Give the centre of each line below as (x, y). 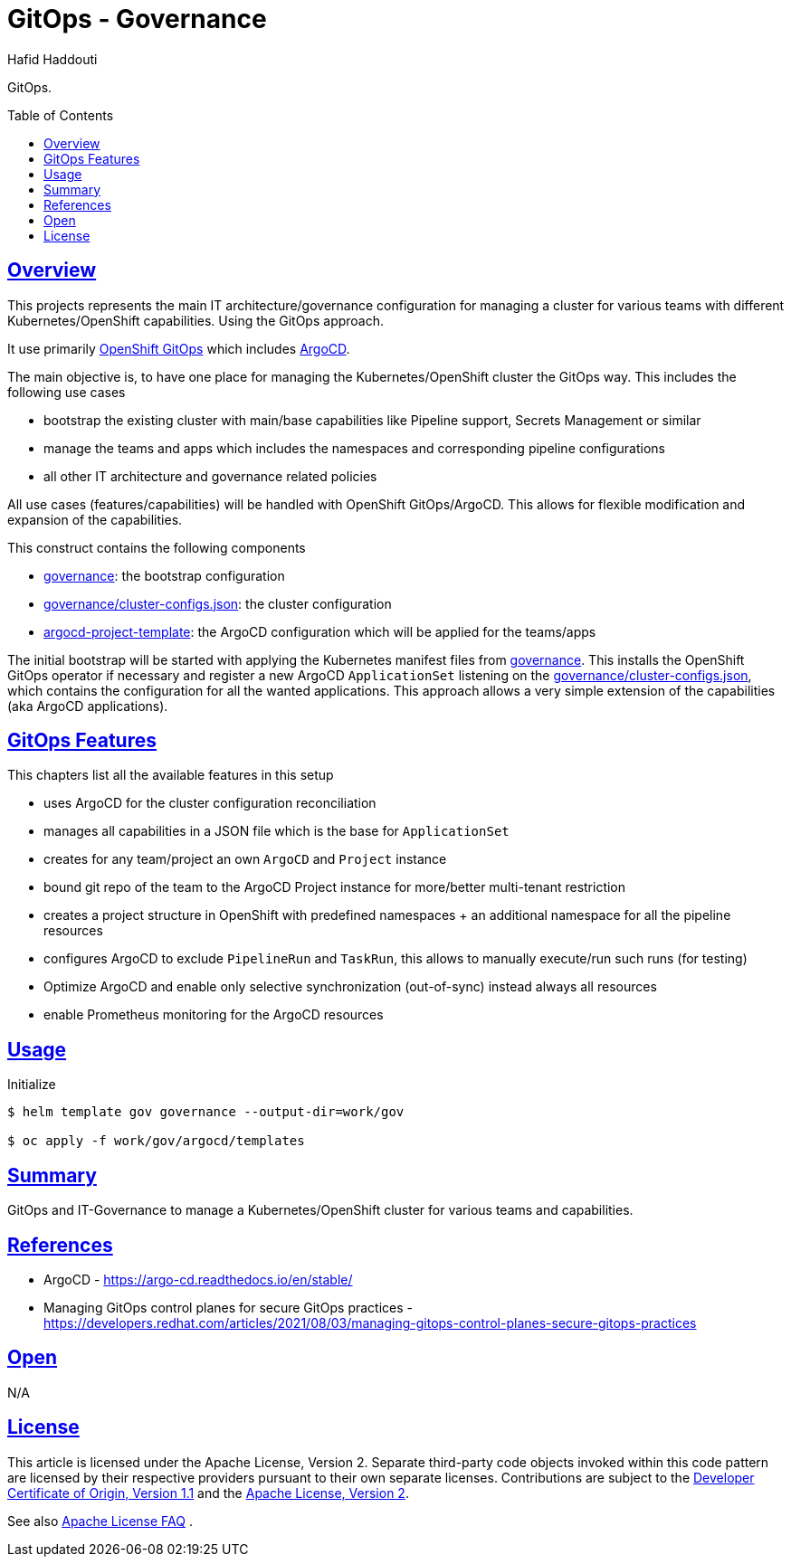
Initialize (32, 1085)
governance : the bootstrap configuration (164, 575)
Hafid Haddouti (52, 59)
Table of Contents (61, 115)
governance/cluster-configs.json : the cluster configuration (218, 603)
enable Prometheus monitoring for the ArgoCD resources (214, 1015)
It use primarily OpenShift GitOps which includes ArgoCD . (179, 348)
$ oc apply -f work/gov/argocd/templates (156, 1141)
